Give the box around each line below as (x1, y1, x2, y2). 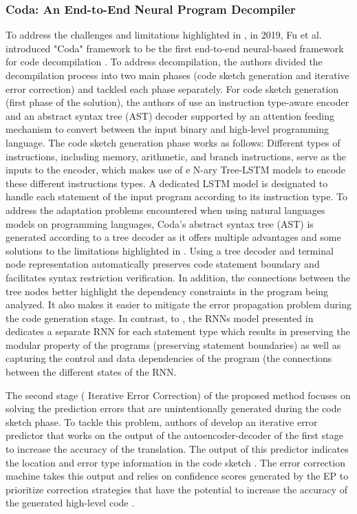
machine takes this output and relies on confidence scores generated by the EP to (6, 469, 349, 483)
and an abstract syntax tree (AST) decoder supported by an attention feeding (6, 108, 334, 122)
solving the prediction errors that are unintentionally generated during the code (6, 401, 341, 416)
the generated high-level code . (6, 495, 135, 510)
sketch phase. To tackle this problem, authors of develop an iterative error (6, 414, 318, 429)
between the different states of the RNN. (6, 365, 177, 379)
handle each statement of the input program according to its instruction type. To (6, 189, 348, 204)
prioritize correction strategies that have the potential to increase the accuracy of (6, 482, 348, 496)
